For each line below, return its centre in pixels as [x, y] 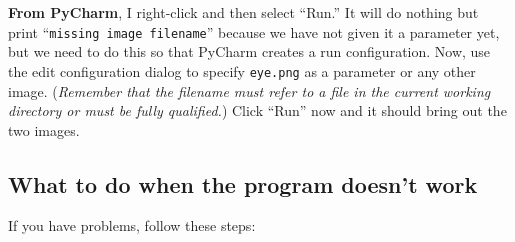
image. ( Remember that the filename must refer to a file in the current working [249, 90]
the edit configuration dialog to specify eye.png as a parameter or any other [242, 70]
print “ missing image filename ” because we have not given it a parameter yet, [254, 31]
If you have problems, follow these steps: [132, 225]
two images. [44, 129]
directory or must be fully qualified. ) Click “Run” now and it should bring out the [257, 110]
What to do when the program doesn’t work [243, 183]
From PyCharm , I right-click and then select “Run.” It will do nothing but [243, 12]
